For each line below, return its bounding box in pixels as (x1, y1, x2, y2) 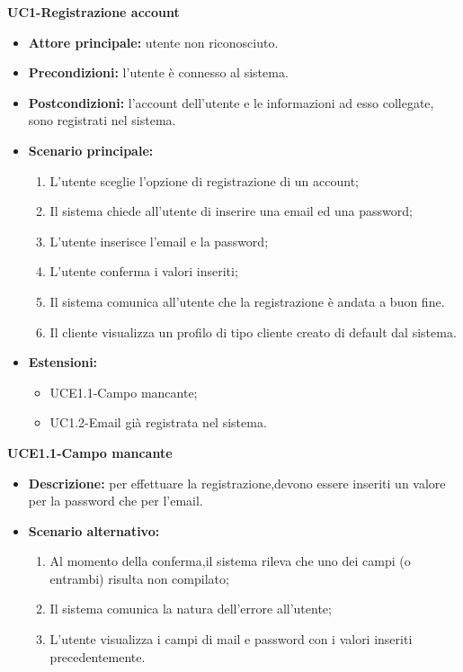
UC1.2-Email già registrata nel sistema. (49, 413, 267, 432)
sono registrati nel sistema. (28, 111, 176, 130)
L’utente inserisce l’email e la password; (49, 231, 269, 250)
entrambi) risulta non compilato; (49, 569, 229, 587)
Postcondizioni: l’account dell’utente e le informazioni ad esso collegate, (28, 93, 434, 112)
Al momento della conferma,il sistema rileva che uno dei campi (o (49, 551, 411, 570)
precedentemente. (49, 647, 146, 666)
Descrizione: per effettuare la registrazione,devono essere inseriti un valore (28, 473, 446, 492)
